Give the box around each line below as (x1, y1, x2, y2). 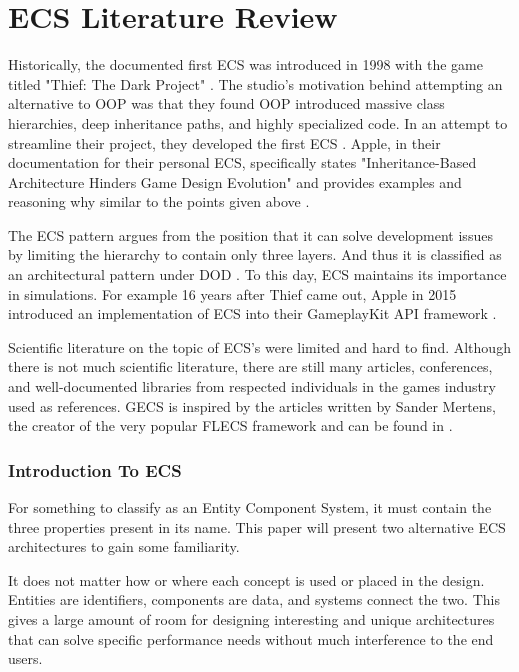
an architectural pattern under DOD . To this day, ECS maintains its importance (8, 264, 507, 285)
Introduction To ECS (8, 457, 182, 482)
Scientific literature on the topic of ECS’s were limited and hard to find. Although (8, 336, 511, 357)
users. (8, 648, 43, 669)
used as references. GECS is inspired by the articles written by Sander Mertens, (8, 395, 496, 416)
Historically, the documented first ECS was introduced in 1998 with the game (8, 54, 483, 75)
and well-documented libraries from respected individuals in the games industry (8, 376, 496, 397)
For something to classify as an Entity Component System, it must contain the (8, 497, 492, 518)
